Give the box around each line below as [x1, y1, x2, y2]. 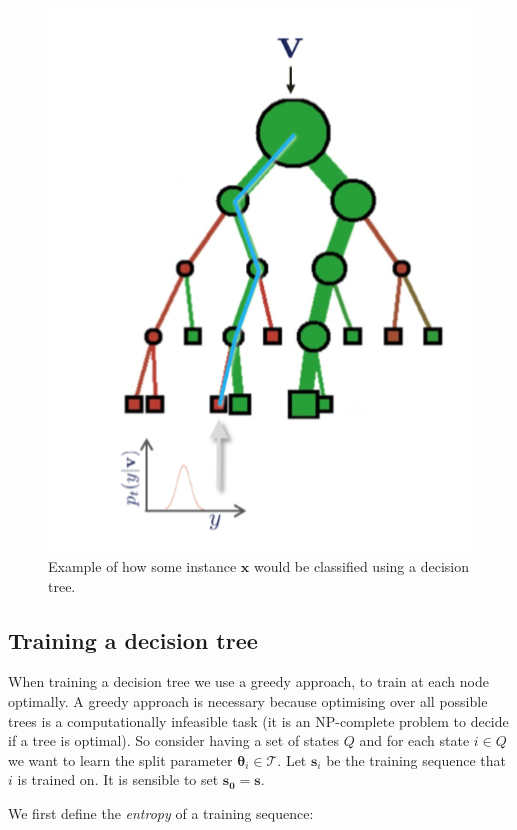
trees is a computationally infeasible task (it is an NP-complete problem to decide [8, 710, 509, 731]
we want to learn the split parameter [8, 749, 233, 770]
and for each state [359, 730, 470, 751]
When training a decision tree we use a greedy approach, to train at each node [8, 671, 489, 692]
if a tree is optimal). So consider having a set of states [8, 730, 339, 751]
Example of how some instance [48, 556, 237, 577]
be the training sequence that [326, 749, 506, 770]
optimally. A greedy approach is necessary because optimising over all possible [8, 691, 488, 711]
